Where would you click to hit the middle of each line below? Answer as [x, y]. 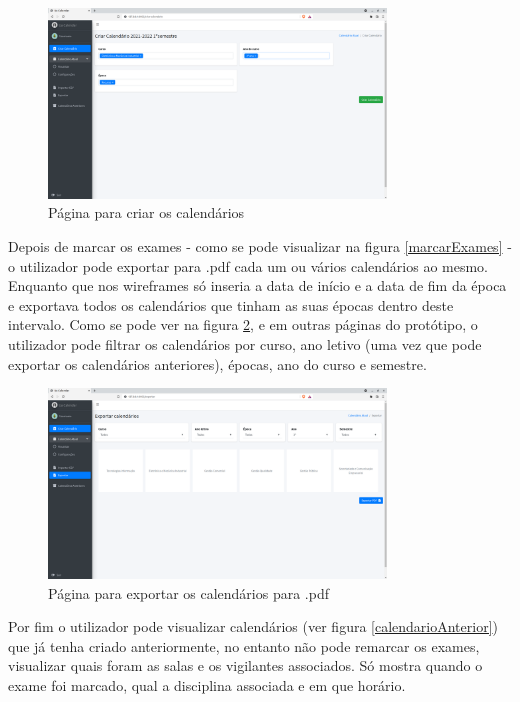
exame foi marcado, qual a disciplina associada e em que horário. [207, 684]
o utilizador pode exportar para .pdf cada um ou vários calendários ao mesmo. [248, 265]
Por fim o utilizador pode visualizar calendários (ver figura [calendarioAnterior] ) [253, 626]
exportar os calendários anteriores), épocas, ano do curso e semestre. [217, 363]
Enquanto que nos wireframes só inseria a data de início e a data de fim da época [257, 285]
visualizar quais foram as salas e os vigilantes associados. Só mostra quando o [245, 665]
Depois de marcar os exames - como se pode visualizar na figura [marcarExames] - [260, 245]
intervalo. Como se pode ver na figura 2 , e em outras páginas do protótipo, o [243, 324]
